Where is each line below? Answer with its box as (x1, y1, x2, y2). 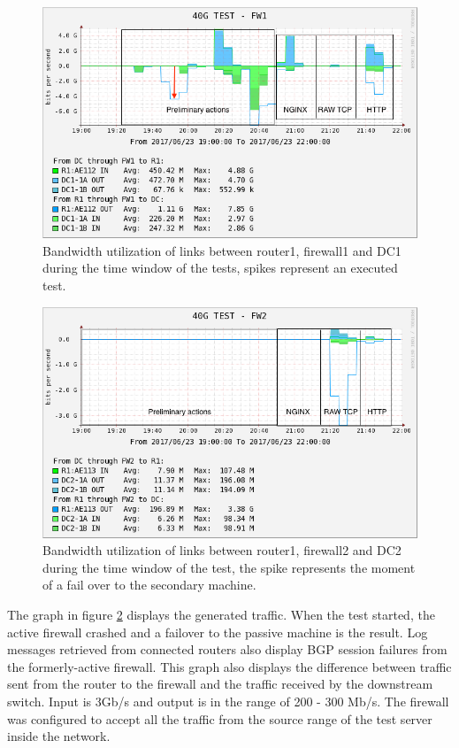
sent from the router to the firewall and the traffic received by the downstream (7, 675, 433, 693)
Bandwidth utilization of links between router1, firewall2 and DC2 (42, 541, 402, 559)
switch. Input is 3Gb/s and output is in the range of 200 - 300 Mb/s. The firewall (7, 692, 449, 710)
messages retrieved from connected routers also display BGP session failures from (7, 640, 448, 659)
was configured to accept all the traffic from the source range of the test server (7, 709, 432, 728)
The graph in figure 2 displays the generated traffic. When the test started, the (7, 605, 435, 624)
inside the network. (7, 727, 111, 745)
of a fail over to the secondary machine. (42, 575, 256, 594)
